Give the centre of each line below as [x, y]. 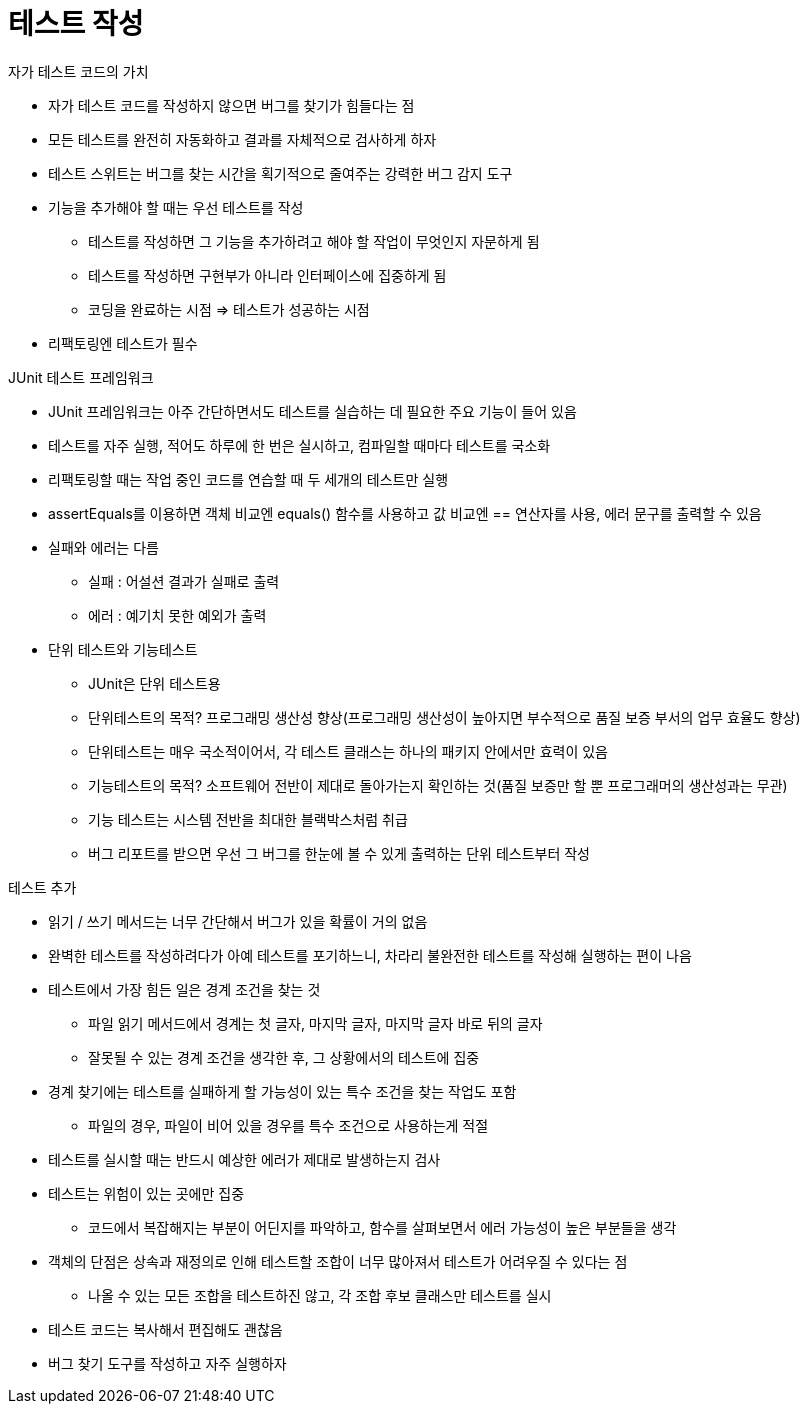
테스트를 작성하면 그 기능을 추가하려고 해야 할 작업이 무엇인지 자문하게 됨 [314, 241]
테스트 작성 [76, 24]
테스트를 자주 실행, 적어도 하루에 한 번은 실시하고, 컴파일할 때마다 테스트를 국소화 [299, 445]
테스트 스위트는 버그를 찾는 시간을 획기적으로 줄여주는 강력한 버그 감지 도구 [280, 173]
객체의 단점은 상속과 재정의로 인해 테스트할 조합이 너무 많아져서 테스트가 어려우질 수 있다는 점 [338, 1261]
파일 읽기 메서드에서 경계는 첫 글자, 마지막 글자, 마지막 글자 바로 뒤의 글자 [315, 1023]
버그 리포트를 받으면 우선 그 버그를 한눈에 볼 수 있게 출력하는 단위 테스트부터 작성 [339, 853]
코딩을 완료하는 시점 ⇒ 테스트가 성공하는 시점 [229, 309]
